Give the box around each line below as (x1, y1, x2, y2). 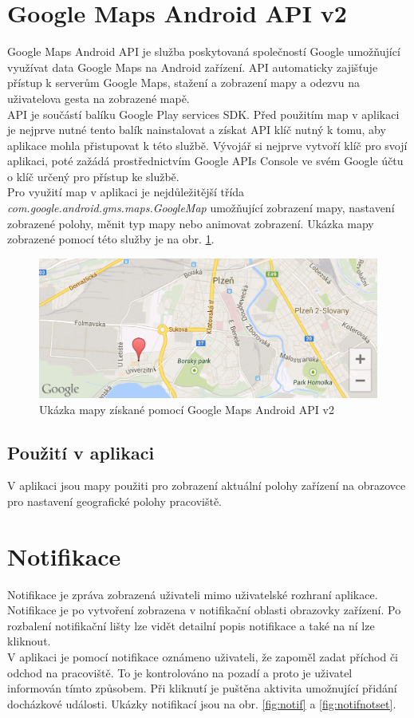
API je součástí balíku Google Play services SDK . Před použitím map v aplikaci (7, 105, 400, 122)
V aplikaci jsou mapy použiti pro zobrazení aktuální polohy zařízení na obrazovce (7, 477, 406, 494)
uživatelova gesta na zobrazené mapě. (7, 89, 190, 106)
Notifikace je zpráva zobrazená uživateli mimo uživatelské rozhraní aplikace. (7, 586, 378, 602)
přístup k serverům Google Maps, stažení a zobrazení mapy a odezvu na (7, 74, 360, 91)
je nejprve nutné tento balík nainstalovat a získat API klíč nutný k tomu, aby (7, 121, 386, 138)
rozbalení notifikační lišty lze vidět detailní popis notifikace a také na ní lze (7, 617, 375, 633)
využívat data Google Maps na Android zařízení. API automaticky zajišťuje (7, 58, 378, 75)
